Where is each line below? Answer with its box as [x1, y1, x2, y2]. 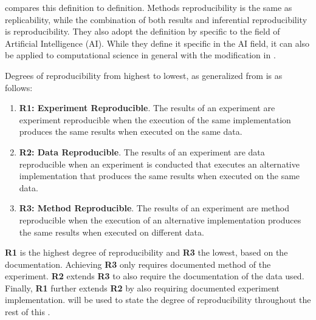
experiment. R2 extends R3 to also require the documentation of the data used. [5, 270, 304, 282]
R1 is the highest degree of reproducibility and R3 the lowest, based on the [5, 246, 288, 259]
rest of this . [5, 305, 50, 318]
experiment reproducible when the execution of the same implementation [19, 113, 291, 126]
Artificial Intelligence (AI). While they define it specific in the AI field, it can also [5, 36, 310, 49]
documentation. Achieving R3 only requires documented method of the [5, 257, 271, 270]
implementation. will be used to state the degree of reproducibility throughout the [5, 293, 311, 306]
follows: [5, 81, 33, 94]
